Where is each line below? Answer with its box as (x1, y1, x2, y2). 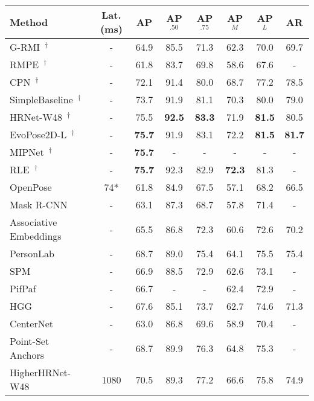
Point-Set (10, 334, 50, 348)
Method (10, 14, 48, 29)
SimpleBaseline (10, 92, 73, 106)
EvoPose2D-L (10, 127, 67, 141)
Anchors (10, 348, 45, 362)
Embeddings (10, 229, 62, 243)
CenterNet (10, 316, 54, 330)
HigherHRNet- (10, 365, 71, 379)
